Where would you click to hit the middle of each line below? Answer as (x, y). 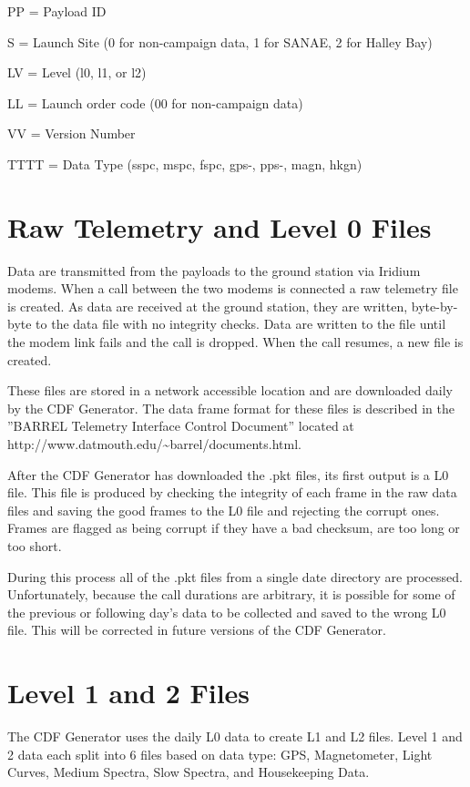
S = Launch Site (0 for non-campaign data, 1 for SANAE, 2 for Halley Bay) (220, 41)
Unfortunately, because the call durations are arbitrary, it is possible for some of (231, 594)
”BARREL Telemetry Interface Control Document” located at (181, 426)
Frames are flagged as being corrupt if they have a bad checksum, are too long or (234, 528)
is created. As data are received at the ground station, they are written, (208, 306)
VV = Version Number (72, 133)
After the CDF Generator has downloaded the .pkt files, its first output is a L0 (228, 474)
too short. (35, 546)
